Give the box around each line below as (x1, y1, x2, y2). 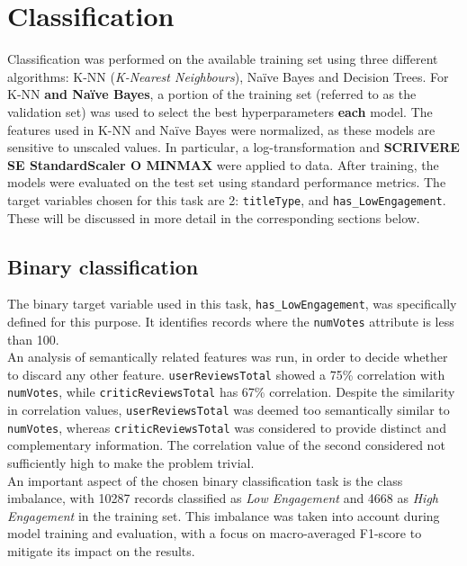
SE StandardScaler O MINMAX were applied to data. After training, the (7, 155, 439, 174)
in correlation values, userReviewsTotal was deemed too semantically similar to (7, 400, 450, 419)
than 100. (7, 329, 59, 348)
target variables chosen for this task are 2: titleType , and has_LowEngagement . (7, 190, 446, 209)
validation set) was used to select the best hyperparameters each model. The (7, 102, 433, 121)
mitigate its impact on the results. (7, 542, 195, 561)
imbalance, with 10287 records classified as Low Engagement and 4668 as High (7, 489, 438, 508)
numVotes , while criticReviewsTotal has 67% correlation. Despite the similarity (7, 382, 455, 401)
